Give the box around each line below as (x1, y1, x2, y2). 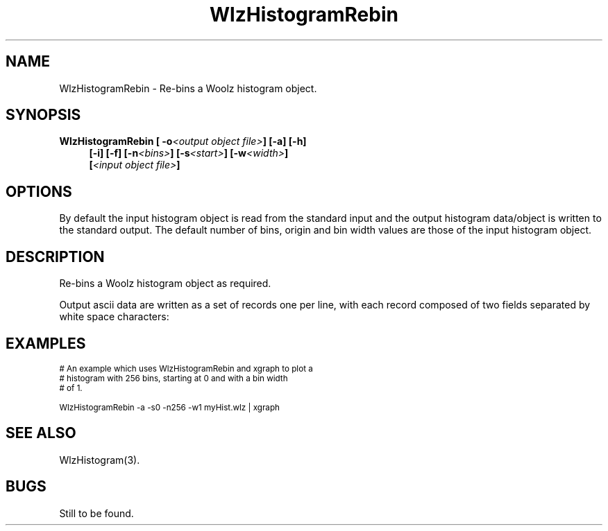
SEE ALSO (6, 424, 76, 442)
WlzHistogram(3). (59, 453, 140, 466)
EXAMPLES (6, 334, 86, 352)
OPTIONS (6, 182, 72, 200)
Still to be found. (59, 507, 134, 519)
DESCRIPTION (6, 247, 105, 265)
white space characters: (59, 311, 169, 323)
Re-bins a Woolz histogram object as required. (59, 277, 271, 290)
